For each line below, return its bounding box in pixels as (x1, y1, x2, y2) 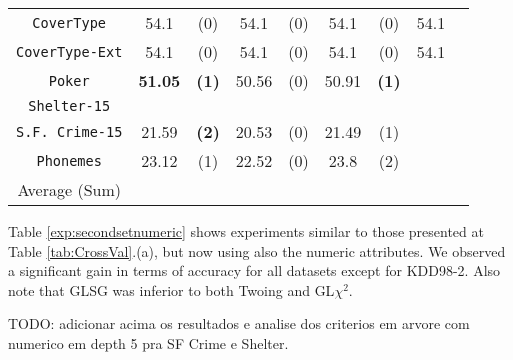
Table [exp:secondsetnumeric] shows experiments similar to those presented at (8, 221, 484, 241)
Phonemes (36, 152, 102, 169)
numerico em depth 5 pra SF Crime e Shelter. (8, 332, 289, 353)
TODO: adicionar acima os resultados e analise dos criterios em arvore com (8, 313, 470, 334)
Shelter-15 (28, 98, 111, 114)
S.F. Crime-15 (16, 123, 123, 140)
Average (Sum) (17, 178, 121, 201)
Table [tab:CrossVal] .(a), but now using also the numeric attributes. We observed (8, 240, 506, 261)
